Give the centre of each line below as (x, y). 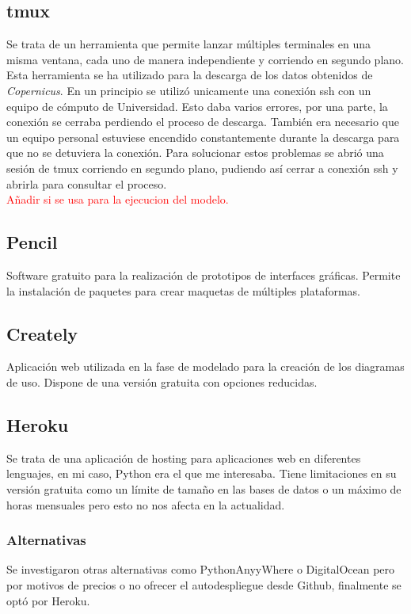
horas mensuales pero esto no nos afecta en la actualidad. (146, 504)
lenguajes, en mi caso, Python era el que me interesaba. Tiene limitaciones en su (202, 473)
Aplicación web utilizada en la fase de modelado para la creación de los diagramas (205, 366)
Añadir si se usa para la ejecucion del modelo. (118, 199)
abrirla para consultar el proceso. (87, 183)
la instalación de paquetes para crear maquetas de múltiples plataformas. (183, 290)
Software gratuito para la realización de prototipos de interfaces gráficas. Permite (204, 275)
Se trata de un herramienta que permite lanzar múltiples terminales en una (189, 44)
